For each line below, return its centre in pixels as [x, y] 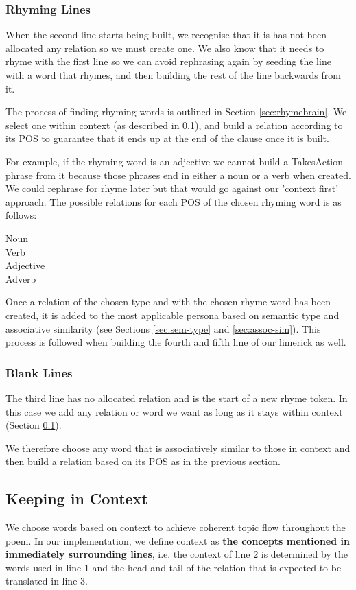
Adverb [21, 278]
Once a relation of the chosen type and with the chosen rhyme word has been [168, 302]
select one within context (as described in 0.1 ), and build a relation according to [174, 125]
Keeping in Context [77, 498]
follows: [21, 215]
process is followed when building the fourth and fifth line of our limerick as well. [176, 342]
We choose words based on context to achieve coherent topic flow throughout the [176, 527]
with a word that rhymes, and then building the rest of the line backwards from [173, 75]
